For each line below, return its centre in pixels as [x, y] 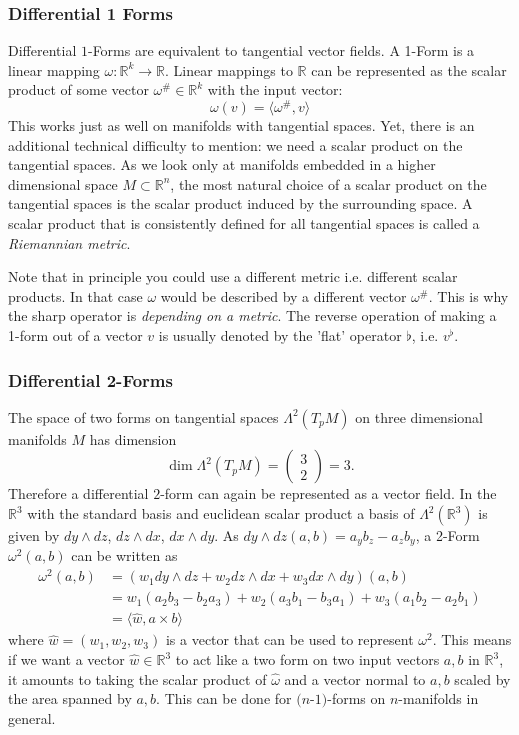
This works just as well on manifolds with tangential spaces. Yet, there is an [241, 125]
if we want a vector [66, 659]
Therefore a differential [78, 493]
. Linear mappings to [229, 69]
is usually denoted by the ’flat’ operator [280, 335]
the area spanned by [70, 698]
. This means [472, 639]
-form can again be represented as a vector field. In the [328, 493]
